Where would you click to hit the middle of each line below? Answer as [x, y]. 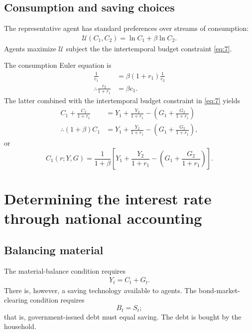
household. [20, 326]
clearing [16, 300]
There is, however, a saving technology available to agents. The [100, 290]
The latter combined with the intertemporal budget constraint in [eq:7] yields [122, 100]
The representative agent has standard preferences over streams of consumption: [126, 28]
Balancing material [54, 250]
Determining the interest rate [108, 199]
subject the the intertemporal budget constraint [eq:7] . [149, 48]
